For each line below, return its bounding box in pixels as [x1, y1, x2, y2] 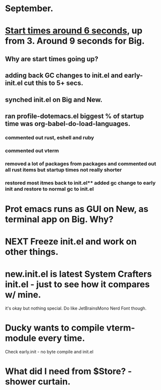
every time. [38, 333, 85, 344]
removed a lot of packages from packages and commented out [5, 160, 157, 167]
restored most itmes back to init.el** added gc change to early [5, 179, 156, 186]
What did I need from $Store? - [5, 366, 132, 377]
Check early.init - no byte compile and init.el [5, 349, 94, 355]
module [5, 333, 36, 344]
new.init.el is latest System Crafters [5, 268, 152, 280]
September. [5, 3, 54, 14]
